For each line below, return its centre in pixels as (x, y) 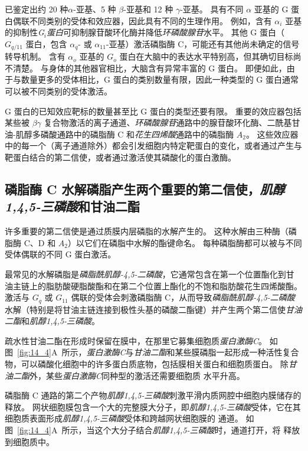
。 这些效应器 (272, 134)
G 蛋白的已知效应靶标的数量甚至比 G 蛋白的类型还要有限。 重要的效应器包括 (153, 111)
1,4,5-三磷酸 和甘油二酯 (72, 206)
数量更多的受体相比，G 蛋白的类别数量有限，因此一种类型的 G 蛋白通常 (160, 79)
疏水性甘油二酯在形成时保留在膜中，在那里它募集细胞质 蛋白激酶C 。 (136, 340)
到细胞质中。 (30, 441)
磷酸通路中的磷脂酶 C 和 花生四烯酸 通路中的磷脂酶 (137, 134)
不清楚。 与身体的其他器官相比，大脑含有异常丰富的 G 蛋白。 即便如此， (146, 68)
